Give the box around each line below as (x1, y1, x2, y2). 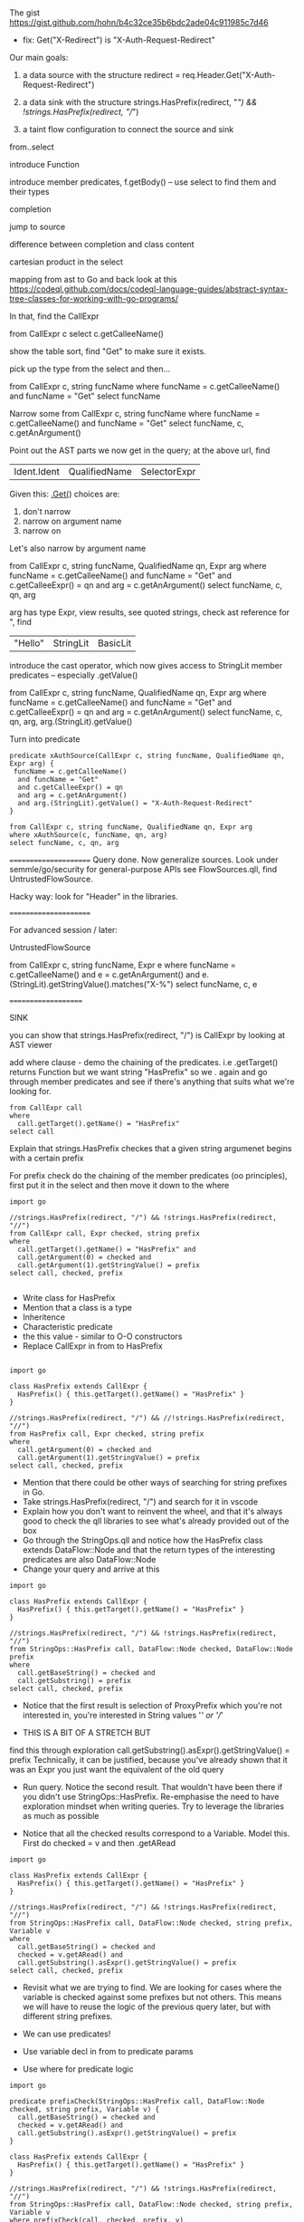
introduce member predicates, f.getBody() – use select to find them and (9, 177, 277, 188)
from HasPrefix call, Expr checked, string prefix (9, 1429, 204, 1438)
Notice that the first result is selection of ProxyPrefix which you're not (22, 1700, 282, 1711)
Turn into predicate (9, 734, 81, 745)
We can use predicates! (22, 2028, 111, 2040)
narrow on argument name (22, 515, 122, 527)
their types (9, 187, 50, 197)
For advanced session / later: (9, 925, 118, 936)
